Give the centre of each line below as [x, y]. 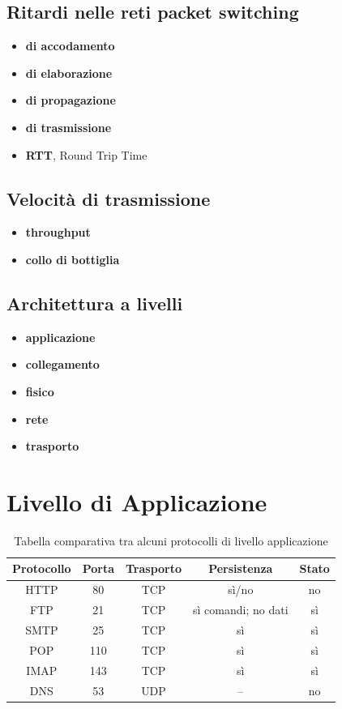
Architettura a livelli [95, 303]
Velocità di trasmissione [109, 198]
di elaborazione [69, 73]
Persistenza [241, 568]
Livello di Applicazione [137, 501]
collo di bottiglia [73, 259]
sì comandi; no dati [241, 610]
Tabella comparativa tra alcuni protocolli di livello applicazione [171, 540]
